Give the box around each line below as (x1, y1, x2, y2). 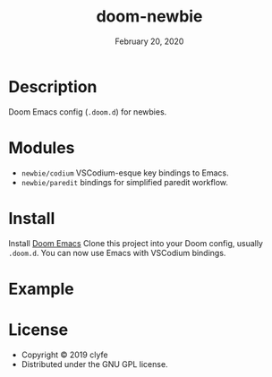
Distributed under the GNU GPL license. (21, 358, 168, 369)
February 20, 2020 (115, 36, 184, 47)
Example (8, 278, 74, 299)
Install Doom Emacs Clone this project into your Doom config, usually (8, 237, 263, 248)
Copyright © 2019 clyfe (21, 349, 108, 360)
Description (8, 76, 98, 97)
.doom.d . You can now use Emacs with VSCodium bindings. (8, 247, 226, 258)
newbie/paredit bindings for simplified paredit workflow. (21, 176, 229, 187)
